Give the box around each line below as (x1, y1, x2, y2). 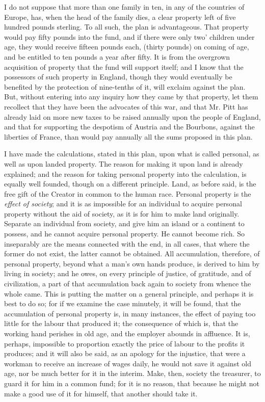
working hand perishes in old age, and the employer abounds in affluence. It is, (4, 328, 250, 338)
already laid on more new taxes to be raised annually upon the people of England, (4, 111, 261, 122)
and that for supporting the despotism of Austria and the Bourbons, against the (4, 121, 255, 132)
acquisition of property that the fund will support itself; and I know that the (4, 61, 244, 72)
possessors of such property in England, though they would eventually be (4, 71, 232, 82)
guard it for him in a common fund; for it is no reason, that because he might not (4, 378, 259, 388)
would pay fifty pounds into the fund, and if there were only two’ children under (4, 31, 255, 42)
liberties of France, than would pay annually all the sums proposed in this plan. (4, 131, 253, 142)
